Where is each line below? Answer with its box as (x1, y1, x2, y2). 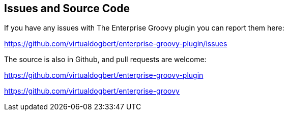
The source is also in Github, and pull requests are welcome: (4, 55, 207, 64)
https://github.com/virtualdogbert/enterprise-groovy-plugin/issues (4, 39, 227, 48)
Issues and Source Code (4, 2, 130, 15)
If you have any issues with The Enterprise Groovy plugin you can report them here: (4, 23, 284, 33)
